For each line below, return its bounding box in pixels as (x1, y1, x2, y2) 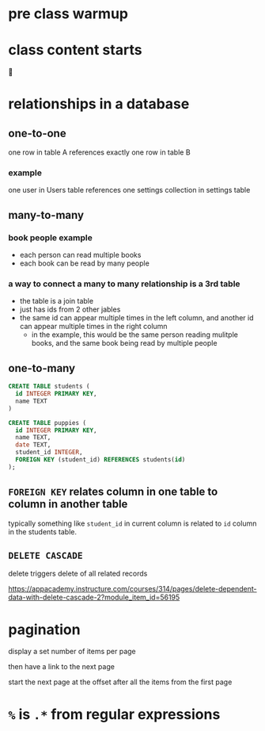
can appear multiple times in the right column (19, 322, 168, 331)
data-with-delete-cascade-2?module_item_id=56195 (8, 592, 180, 603)
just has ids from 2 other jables (19, 304, 121, 314)
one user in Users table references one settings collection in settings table (8, 186, 251, 195)
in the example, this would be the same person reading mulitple (31, 330, 239, 339)
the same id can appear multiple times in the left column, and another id (19, 313, 255, 323)
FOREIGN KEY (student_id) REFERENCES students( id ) (15, 456, 186, 464)
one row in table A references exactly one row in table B (8, 147, 191, 157)
